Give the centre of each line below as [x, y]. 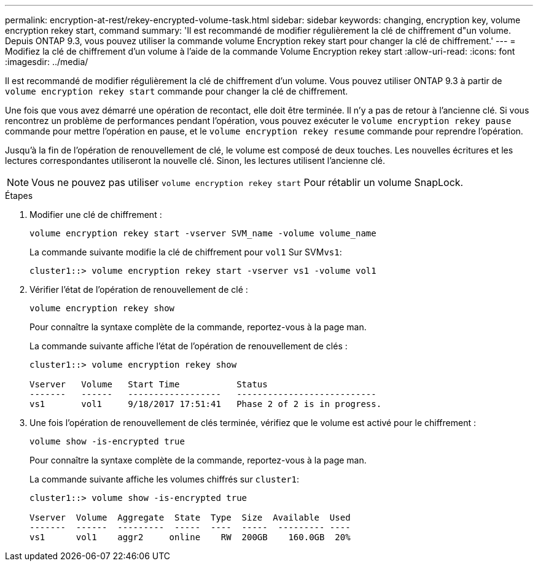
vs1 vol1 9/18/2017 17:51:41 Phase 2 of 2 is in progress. [206, 404]
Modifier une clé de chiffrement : [96, 215]
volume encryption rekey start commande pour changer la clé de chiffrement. [177, 91]
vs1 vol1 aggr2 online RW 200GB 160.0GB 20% [190, 537]
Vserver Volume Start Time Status [149, 384]
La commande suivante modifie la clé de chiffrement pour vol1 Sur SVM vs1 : [186, 252]
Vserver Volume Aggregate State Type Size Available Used [190, 518]
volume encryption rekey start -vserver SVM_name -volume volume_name [203, 233]
